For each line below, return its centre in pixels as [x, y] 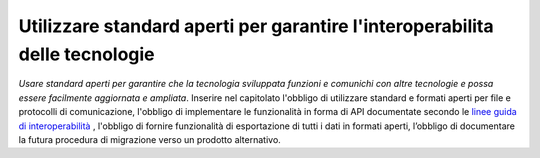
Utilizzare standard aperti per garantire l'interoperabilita [256, 26]
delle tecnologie [86, 54]
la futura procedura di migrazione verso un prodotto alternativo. [150, 139]
